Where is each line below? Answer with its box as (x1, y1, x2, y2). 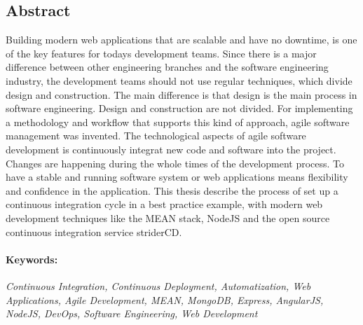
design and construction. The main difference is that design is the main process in (6, 87, 357, 102)
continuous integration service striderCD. (6, 224, 182, 239)
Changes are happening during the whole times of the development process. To (6, 155, 345, 170)
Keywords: (6, 251, 58, 266)
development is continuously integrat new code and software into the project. (6, 141, 336, 156)
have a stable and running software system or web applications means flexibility (6, 170, 348, 184)
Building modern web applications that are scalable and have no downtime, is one (6, 32, 357, 47)
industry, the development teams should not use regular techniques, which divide (6, 73, 352, 88)
